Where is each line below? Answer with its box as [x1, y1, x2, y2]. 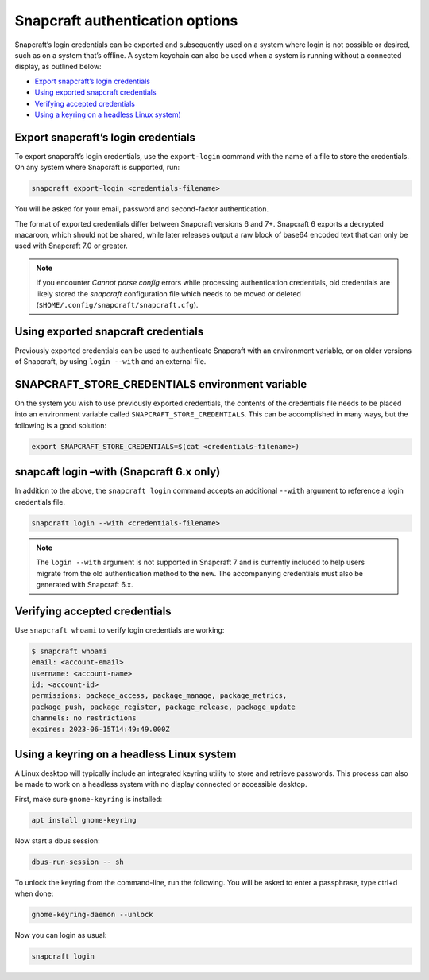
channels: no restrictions [31, 714, 137, 722]
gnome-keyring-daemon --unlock [31, 910, 154, 920]
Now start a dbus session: [14, 835, 100, 846]
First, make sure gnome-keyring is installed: [14, 794, 163, 804]
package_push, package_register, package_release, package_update [31, 702, 296, 711]
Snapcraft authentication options [14, 12, 238, 29]
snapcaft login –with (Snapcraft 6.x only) [14, 465, 221, 478]
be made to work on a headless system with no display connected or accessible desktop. [14, 780, 307, 789]
